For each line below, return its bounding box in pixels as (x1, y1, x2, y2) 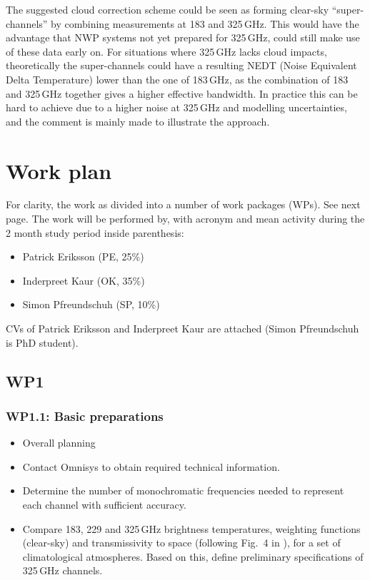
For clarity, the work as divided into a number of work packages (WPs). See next (6, 197, 361, 212)
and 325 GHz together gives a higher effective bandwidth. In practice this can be (6, 86, 358, 101)
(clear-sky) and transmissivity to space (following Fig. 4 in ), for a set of (22, 535, 341, 550)
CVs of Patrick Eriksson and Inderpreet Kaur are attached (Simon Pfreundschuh (6, 321, 359, 336)
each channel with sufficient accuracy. (22, 497, 186, 512)
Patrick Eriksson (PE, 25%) (22, 249, 144, 264)
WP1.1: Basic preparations (6, 407, 164, 424)
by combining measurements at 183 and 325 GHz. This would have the (51, 16, 359, 31)
